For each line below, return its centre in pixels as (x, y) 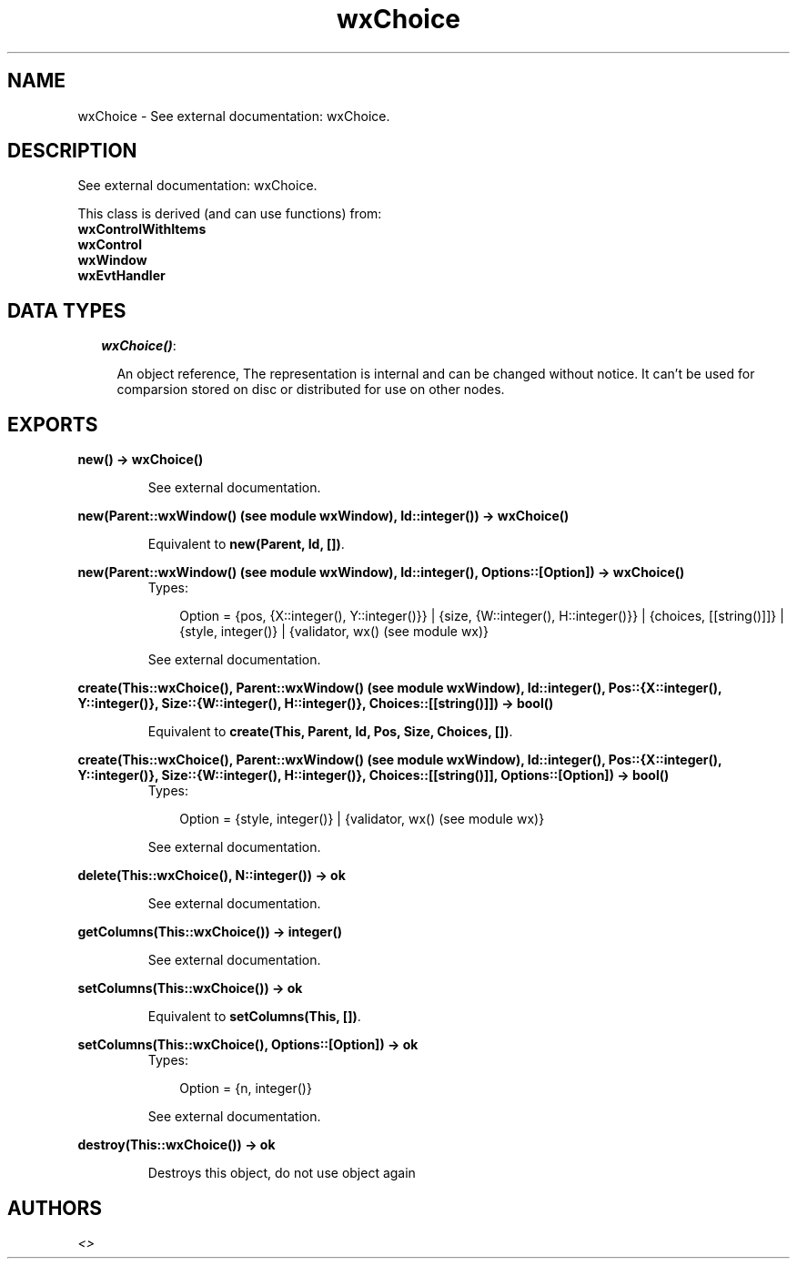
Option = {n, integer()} (246, 1089)
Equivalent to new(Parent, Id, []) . (246, 544)
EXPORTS (53, 424)
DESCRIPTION (72, 151)
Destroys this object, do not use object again (282, 1173)
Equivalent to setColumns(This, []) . (254, 1017)
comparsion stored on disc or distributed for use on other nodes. (311, 390)
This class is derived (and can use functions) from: (230, 214)
